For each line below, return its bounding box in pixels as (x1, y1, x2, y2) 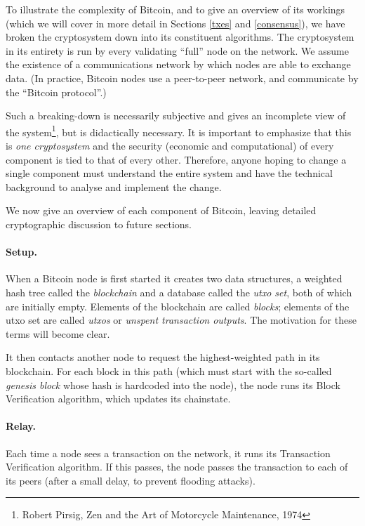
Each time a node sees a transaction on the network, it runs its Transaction (6, 445, 331, 460)
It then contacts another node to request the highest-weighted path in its (6, 350, 320, 364)
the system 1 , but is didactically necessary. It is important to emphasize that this (6, 122, 352, 139)
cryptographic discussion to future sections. (6, 216, 192, 231)
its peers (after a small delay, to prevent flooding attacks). (6, 473, 255, 487)
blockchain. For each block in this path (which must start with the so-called (6, 363, 332, 378)
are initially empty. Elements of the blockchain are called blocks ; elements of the (6, 298, 350, 313)
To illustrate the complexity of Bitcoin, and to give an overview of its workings (6, 2, 345, 16)
